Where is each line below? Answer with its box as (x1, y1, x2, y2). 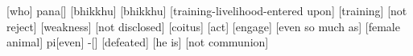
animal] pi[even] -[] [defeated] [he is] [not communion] (6, 34, 269, 50)
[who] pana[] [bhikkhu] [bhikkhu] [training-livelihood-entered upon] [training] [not (6, 2, 407, 18)
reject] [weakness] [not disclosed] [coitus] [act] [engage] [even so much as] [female (6, 18, 400, 34)
